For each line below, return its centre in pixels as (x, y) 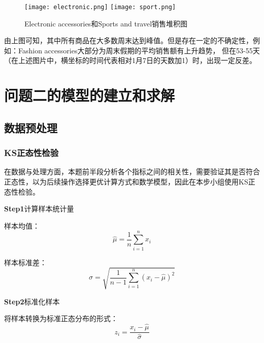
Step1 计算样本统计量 (39, 209)
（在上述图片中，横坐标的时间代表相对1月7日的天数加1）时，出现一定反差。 (130, 60)
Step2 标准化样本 (32, 301)
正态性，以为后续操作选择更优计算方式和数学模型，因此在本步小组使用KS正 (130, 181)
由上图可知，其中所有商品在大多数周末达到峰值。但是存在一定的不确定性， (128, 40)
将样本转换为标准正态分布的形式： (61, 318)
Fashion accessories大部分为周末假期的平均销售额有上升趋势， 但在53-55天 (139, 50)
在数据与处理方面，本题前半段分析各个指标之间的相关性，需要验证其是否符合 (132, 171)
